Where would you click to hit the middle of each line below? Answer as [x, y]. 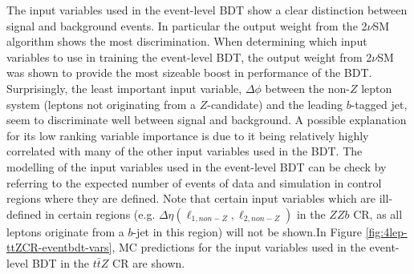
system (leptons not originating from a [101, 104]
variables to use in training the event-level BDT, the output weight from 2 [189, 56]
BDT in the [61, 262]
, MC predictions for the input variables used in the [239, 247]
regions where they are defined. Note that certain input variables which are [191, 198]
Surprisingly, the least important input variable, [124, 88]
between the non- [307, 88]
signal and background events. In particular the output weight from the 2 [187, 25]
